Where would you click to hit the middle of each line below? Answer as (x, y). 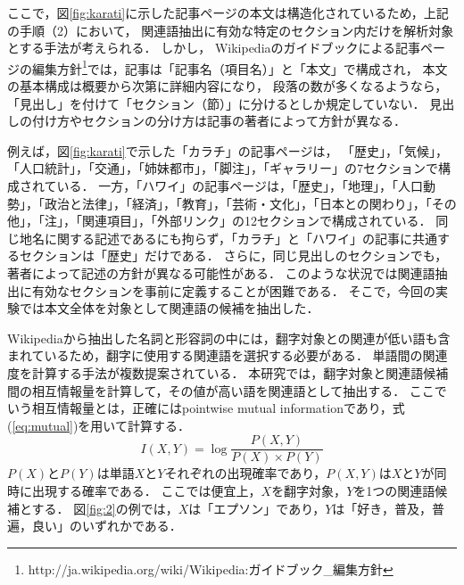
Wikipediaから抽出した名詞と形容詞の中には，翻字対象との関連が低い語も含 (229, 338)
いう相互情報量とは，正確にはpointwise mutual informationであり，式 (206, 408)
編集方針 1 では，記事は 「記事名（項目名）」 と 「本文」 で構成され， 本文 (240, 67)
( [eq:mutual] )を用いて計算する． (99, 425)
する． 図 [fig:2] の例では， (105, 508)
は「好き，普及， (382, 508)
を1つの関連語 (394, 490)
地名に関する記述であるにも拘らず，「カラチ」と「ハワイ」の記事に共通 (228, 238)
